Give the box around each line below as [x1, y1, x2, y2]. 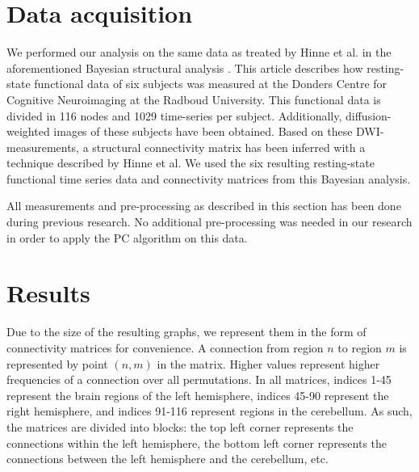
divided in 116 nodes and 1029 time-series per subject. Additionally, [6, 107, 342, 124]
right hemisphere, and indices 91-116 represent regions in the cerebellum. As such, [6, 402, 413, 419]
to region [337, 339, 382, 356]
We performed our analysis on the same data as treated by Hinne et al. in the [6, 44, 392, 61]
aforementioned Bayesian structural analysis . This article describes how [6, 59, 363, 76]
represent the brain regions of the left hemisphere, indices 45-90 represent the [6, 386, 389, 403]
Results [6, 276, 90, 310]
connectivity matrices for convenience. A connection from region [6, 339, 324, 356]
